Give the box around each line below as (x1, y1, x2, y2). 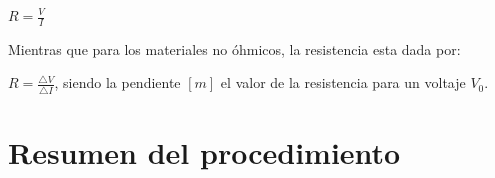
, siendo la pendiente (54, 72, 181, 93)
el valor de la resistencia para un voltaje (220, 72, 466, 93)
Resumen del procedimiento (8, 131, 401, 172)
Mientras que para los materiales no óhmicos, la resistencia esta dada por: (8, 38, 461, 59)
